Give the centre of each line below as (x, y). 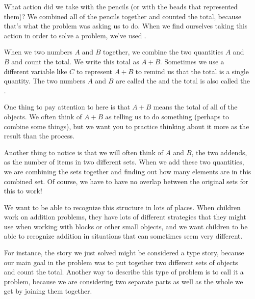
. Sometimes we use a (192, 61)
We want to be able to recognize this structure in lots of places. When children (122, 207)
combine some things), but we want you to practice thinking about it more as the (127, 126)
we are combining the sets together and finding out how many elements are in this (127, 171)
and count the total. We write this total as (75, 61)
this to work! (23, 191)
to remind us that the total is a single (192, 71)
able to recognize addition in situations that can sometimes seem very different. (123, 236)
